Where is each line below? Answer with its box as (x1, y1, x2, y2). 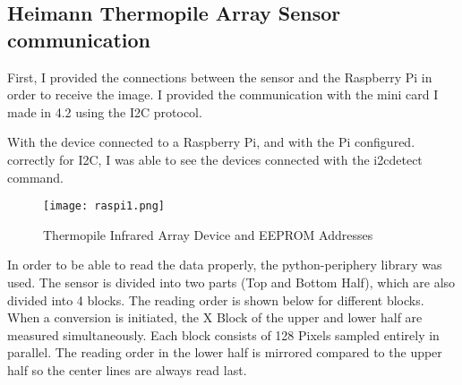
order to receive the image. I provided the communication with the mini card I (7, 85, 439, 104)
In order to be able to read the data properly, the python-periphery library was (7, 255, 442, 274)
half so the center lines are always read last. (7, 360, 247, 379)
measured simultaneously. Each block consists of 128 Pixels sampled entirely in (7, 325, 440, 344)
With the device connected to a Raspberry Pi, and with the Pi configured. (7, 133, 415, 151)
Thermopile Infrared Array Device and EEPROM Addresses (43, 225, 373, 244)
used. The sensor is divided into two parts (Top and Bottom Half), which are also (7, 273, 456, 291)
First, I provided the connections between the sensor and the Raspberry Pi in (7, 67, 432, 86)
